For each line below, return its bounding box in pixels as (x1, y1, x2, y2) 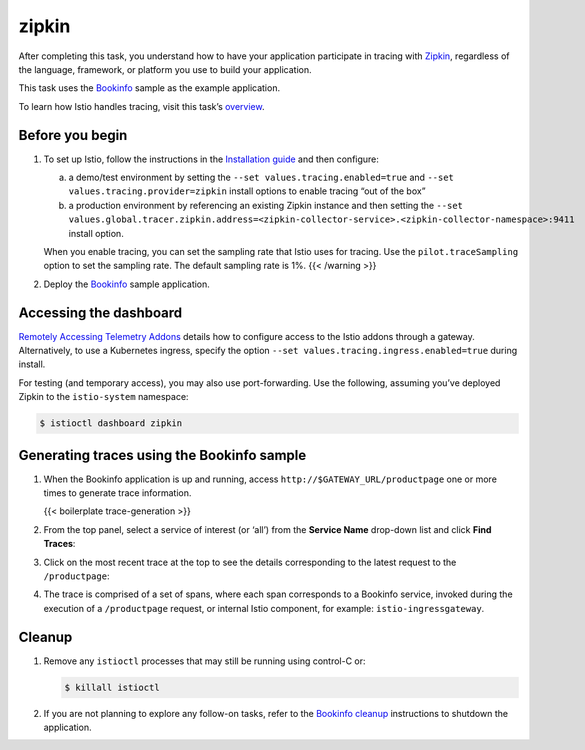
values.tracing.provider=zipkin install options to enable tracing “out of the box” (68, 185, 426, 197)
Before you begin (18, 126, 128, 144)
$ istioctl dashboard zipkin (39, 418, 183, 429)
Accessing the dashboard (18, 304, 183, 321)
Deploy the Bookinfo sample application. (43, 278, 210, 290)
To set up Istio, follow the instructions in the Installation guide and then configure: (43, 153, 380, 165)
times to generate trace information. (43, 487, 192, 499)
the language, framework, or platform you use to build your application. (18, 63, 312, 75)
